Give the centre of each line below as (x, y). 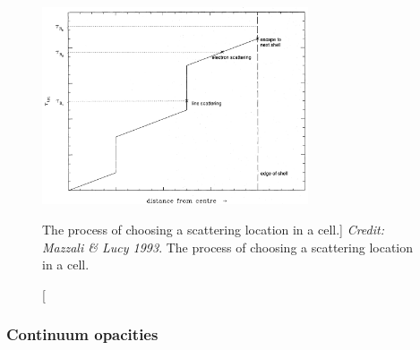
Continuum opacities (82, 334)
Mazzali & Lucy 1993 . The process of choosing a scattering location (228, 247)
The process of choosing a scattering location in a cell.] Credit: (213, 230)
